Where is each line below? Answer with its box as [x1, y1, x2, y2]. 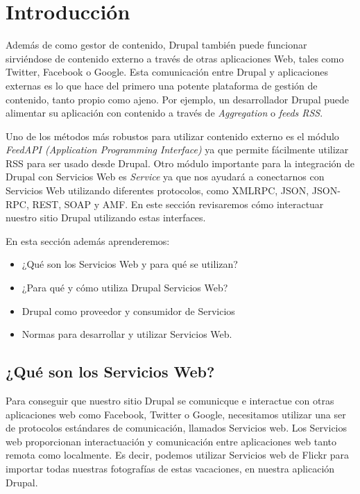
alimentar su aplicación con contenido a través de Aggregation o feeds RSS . [6, 105, 323, 120]
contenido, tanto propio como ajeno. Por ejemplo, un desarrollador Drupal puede [6, 92, 350, 106]
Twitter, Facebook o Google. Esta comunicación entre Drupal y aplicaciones [6, 65, 328, 79]
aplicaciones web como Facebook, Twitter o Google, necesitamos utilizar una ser [6, 407, 346, 421]
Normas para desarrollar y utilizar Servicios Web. [22, 327, 232, 341]
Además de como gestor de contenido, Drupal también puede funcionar [6, 37, 307, 52]
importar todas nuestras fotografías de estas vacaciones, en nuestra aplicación [6, 461, 335, 475]
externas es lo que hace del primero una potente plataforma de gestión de [6, 78, 318, 92]
